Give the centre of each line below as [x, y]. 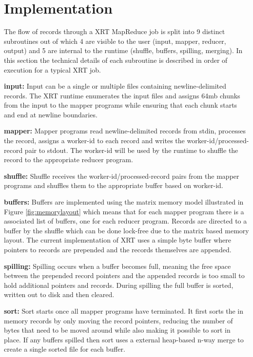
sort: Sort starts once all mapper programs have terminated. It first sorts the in [124, 310]
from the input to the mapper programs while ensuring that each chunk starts [121, 105]
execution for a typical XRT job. [52, 69]
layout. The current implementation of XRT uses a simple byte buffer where [118, 240]
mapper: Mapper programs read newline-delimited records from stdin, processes [125, 131]
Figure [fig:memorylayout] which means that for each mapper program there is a [124, 211]
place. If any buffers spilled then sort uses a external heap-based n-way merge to [124, 339]
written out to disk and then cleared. [59, 294]
